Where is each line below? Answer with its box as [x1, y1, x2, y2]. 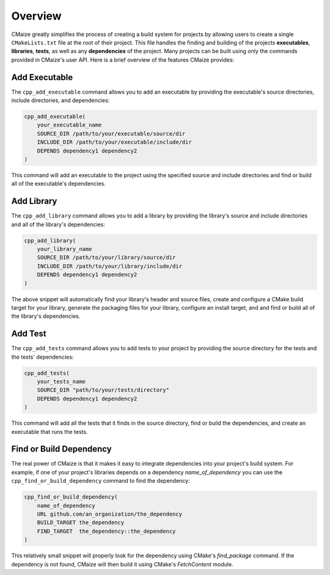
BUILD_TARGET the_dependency [37, 519, 125, 526]
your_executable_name [37, 122, 102, 128]
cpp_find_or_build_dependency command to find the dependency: [11, 477, 190, 485]
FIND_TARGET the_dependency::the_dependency [37, 527, 176, 535]
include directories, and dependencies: [11, 97, 110, 104]
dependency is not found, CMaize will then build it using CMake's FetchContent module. [11, 560, 233, 568]
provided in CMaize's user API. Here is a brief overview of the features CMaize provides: [11, 56, 235, 64]
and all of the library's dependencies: [11, 221, 105, 228]
